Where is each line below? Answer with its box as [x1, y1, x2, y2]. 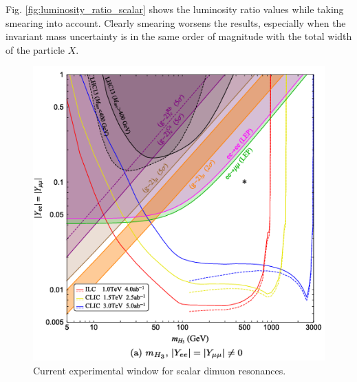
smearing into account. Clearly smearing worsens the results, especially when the [6, 15, 346, 30]
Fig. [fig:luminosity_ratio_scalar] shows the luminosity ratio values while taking [6, 2, 344, 16]
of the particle [6, 42, 65, 57]
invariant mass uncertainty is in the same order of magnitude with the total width [6, 29, 352, 43]
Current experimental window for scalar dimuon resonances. [33, 363, 286, 377]
